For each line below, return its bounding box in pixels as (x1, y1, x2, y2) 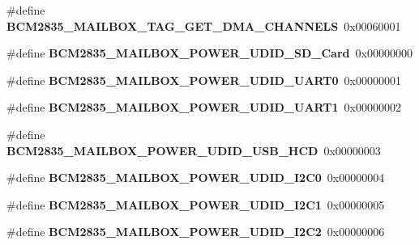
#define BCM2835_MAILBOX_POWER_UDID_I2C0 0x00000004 (6, 169, 385, 186)
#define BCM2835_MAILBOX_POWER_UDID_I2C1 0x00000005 (6, 196, 385, 213)
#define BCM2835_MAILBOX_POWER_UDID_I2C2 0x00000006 (6, 223, 385, 240)
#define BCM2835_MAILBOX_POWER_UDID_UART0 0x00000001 (6, 71, 401, 88)
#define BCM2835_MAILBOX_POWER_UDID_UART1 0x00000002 (6, 99, 401, 116)
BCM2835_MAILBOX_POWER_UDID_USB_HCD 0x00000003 (6, 142, 381, 158)
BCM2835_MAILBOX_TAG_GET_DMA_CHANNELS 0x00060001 (6, 17, 401, 34)
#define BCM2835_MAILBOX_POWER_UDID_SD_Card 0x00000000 (6, 44, 413, 61)
